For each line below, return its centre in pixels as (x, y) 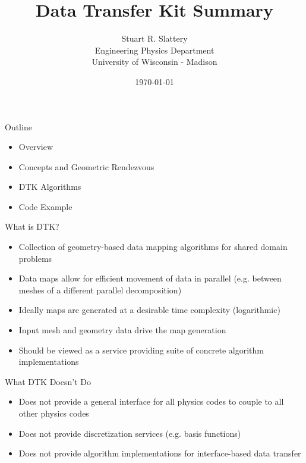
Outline (18, 126)
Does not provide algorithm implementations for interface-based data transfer (160, 453)
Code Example (45, 206)
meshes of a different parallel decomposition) (100, 290)
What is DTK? (32, 226)
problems (35, 258)
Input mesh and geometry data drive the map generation (122, 330)
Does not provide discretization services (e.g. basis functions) (130, 433)
